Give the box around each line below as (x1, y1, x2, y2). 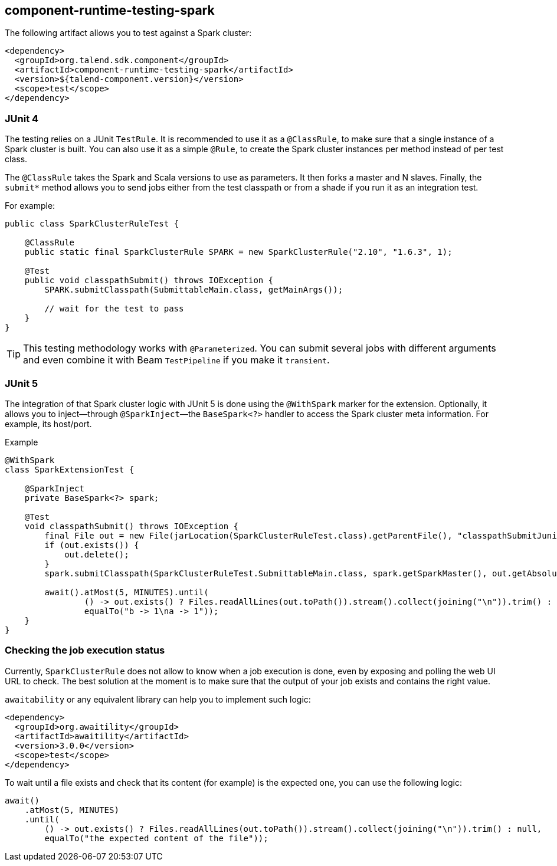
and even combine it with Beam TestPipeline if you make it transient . (23, 354, 330, 366)
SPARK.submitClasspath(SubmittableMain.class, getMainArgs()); (44, 285, 343, 295)
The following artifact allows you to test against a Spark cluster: (5, 28, 252, 38)
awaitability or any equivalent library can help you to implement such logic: (5, 694, 311, 704)
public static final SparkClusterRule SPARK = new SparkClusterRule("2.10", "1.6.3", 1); (24, 247, 453, 257)
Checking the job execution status (5, 644, 165, 657)
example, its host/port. (5, 418, 92, 429)
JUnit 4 (5, 112, 39, 124)
